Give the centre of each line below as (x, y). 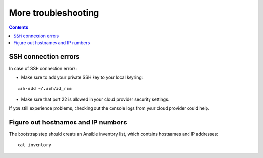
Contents (19, 27)
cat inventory (34, 145)
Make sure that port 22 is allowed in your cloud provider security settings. (95, 99)
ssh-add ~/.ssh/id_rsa (45, 88)
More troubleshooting (54, 13)
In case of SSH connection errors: (43, 69)
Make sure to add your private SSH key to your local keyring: (82, 77)
